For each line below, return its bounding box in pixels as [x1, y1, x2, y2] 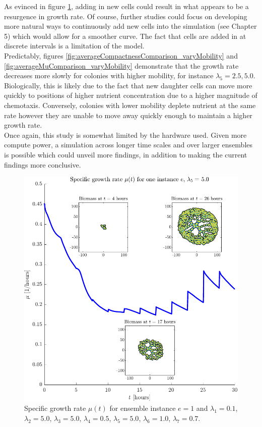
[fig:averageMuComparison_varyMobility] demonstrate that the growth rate [4, 60, 239, 71]
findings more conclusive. [4, 159, 81, 170]
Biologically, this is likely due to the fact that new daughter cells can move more [4, 80, 252, 90]
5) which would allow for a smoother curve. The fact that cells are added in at [4, 30, 246, 41]
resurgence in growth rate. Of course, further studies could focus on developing [4, 11, 247, 21]
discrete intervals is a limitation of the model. [4, 40, 145, 51]
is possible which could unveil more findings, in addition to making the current [4, 149, 247, 159]
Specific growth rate [24, 403, 86, 413]
